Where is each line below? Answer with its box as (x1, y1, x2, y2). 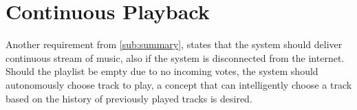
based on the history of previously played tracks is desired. (6, 91, 252, 105)
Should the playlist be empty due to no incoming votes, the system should (6, 64, 318, 78)
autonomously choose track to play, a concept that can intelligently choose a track (6, 77, 352, 91)
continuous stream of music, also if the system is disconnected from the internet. (6, 50, 345, 65)
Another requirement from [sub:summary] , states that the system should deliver (6, 37, 343, 52)
